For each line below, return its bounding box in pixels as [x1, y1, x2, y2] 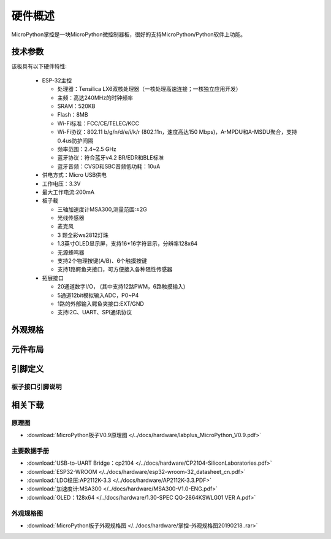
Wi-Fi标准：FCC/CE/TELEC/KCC [57, 120, 140, 127]
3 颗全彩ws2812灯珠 [57, 231, 108, 239]
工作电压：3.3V [42, 180, 81, 187]
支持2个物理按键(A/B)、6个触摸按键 [57, 257, 147, 265]
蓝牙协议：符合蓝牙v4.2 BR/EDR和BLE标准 [57, 154, 164, 161]
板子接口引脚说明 [11, 382, 62, 391]
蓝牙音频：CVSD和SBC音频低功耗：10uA [57, 163, 161, 170]
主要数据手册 [11, 446, 50, 455]
